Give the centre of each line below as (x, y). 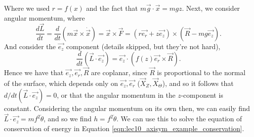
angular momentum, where (44, 17)
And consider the (30, 46)
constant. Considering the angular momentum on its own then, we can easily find (127, 108)
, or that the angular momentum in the (116, 95)
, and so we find (68, 119)
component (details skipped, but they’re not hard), (143, 46)
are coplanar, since (119, 72)
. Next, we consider (211, 8)
